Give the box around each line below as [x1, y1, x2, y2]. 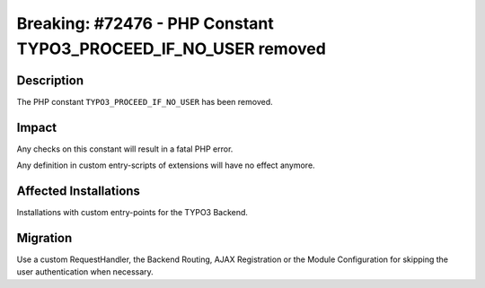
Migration [16, 230, 73, 246]
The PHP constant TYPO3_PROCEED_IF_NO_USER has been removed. [16, 96, 273, 107]
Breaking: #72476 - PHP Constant [16, 13, 274, 33]
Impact [16, 119, 57, 135]
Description [16, 73, 84, 88]
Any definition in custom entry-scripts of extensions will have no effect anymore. [16, 160, 315, 170]
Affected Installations [16, 183, 141, 198]
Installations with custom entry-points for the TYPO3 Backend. [16, 207, 249, 218]
